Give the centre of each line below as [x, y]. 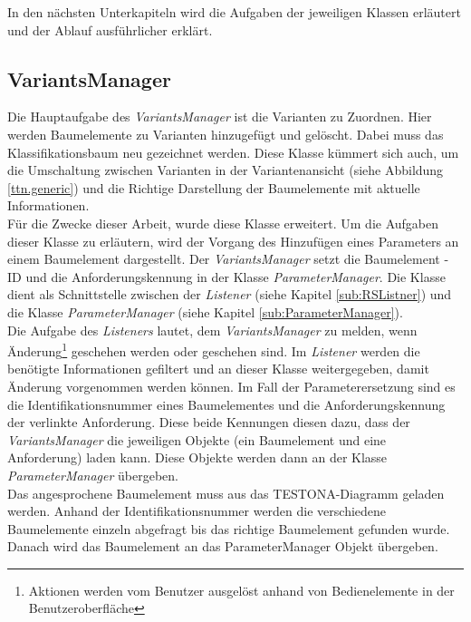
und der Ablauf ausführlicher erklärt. [110, 29]
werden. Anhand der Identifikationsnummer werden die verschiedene [197, 511]
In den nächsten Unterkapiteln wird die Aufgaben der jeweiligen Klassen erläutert [234, 12]
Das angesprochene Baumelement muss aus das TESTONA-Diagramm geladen [226, 493]
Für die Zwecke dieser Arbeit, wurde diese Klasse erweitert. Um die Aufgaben [223, 223]
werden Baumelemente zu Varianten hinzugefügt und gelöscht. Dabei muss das [226, 134]
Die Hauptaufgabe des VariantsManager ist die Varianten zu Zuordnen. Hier [220, 117]
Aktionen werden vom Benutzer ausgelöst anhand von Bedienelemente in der [241, 590]
